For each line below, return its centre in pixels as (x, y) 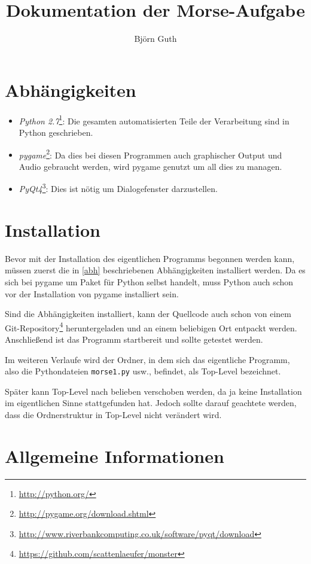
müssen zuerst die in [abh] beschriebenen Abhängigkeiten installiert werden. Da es (155, 270)
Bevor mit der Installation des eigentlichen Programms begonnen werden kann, (150, 258)
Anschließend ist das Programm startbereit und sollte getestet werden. (134, 339)
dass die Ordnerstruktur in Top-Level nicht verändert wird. (113, 414)
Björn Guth (155, 39)
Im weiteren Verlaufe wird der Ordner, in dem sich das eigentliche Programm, (147, 359)
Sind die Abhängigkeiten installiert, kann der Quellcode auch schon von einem (148, 314)
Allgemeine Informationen (115, 455)
